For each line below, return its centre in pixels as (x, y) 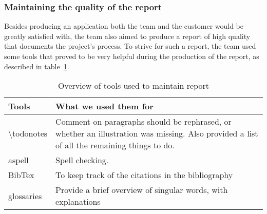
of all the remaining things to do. (115, 145)
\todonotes (28, 133)
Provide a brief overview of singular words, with (142, 190)
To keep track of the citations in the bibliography (144, 175)
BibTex (21, 175)
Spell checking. (82, 160)
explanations (78, 202)
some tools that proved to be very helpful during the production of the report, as (132, 56)
